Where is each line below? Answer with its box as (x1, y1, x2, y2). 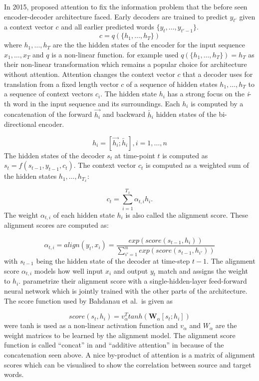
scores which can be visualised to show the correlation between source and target (4, 359, 252, 370)
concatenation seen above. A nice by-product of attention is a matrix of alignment (4, 350, 256, 360)
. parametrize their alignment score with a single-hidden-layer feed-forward (18, 276, 247, 286)
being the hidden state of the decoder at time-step (36, 255, 190, 266)
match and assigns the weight (158, 265, 249, 276)
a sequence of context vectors (4, 88, 93, 99)
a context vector (4, 21, 53, 32)
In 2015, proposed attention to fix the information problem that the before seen (4, 1, 248, 11)
